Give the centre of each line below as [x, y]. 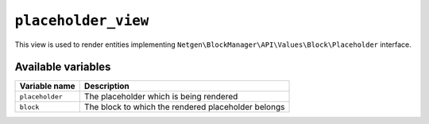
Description [107, 86]
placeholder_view [82, 21]
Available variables [63, 67]
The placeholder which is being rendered [161, 97]
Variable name [47, 86]
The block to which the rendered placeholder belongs [184, 107]
